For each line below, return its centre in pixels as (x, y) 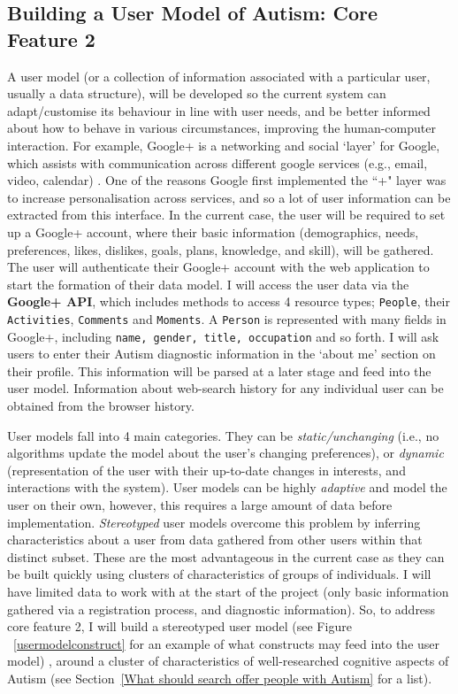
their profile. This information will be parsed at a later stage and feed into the (219, 370)
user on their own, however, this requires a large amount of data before (200, 505)
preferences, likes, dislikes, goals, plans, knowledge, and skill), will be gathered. (221, 249)
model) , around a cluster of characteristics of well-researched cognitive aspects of (228, 661)
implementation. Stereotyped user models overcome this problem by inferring (214, 522)
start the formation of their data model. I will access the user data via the (208, 284)
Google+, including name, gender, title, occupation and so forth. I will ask (223, 336)
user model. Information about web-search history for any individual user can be (225, 388)
